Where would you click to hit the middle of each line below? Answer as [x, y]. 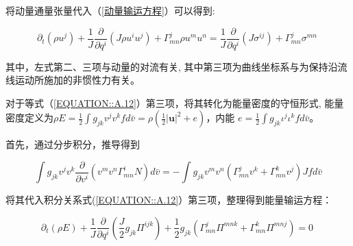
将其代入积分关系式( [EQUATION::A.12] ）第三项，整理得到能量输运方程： [169, 200]
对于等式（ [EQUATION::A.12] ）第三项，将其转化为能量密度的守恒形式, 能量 [175, 102]
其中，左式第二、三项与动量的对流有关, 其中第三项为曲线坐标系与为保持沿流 [176, 66]
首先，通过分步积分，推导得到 [73, 144]
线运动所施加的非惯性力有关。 [73, 80]
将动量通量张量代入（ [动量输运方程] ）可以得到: [110, 10]
